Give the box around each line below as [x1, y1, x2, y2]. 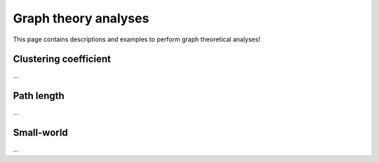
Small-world [13, 127, 68, 139]
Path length [13, 90, 65, 102]
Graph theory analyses [13, 11, 149, 26]
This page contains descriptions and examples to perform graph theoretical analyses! [13, 35, 261, 43]
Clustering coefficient [13, 53, 112, 65]
